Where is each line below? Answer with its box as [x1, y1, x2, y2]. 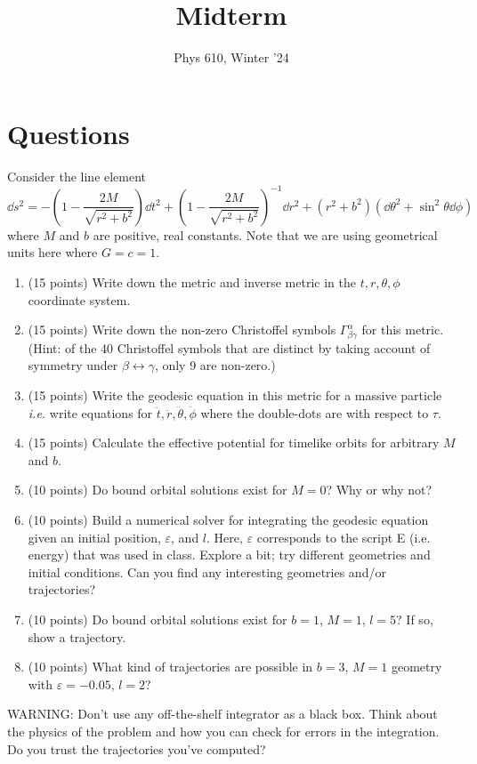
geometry [391, 657, 442, 676]
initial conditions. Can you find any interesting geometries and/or [28, 562, 386, 581]
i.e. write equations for [28, 403, 153, 422]
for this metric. [361, 320, 444, 339]
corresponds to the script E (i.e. [256, 527, 431, 546]
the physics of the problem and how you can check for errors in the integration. [7, 721, 440, 740]
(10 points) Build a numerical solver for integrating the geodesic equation [28, 511, 429, 529]
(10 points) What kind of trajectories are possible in [28, 657, 313, 676]
